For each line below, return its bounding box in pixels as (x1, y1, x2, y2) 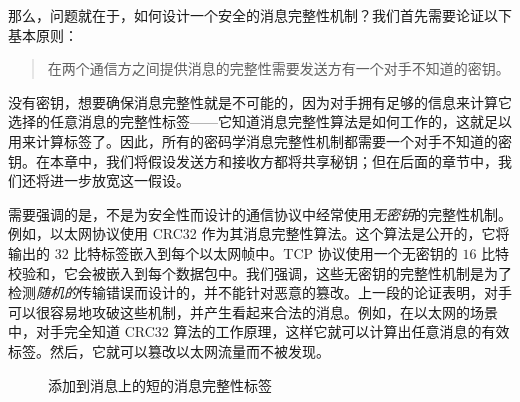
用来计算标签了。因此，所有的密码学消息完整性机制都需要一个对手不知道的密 (8, 130, 512, 151)
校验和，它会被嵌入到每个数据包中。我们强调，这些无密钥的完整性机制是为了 (8, 262, 512, 283)
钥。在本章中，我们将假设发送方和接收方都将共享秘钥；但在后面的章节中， (8, 150, 498, 171)
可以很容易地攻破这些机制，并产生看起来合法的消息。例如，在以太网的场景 (8, 301, 498, 322)
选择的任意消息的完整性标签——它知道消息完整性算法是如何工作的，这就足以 (8, 111, 512, 132)
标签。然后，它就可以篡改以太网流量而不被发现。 (8, 340, 330, 361)
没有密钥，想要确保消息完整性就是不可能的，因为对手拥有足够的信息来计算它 (8, 91, 512, 112)
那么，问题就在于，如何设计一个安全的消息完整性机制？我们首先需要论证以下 (8, 5, 512, 25)
